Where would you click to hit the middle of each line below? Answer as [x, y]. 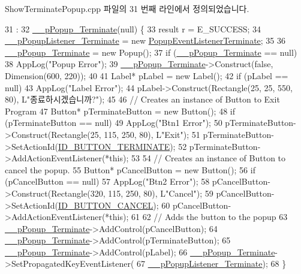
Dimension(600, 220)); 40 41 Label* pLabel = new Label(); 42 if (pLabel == [147, 75]
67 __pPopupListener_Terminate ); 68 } [212, 264]
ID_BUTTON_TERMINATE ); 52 [123, 146]
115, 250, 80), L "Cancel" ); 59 [161, 193]
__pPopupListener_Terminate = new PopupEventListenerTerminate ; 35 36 [145, 40]
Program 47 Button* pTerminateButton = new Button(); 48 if [120, 111]
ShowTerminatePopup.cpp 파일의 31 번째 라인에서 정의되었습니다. [127, 8]
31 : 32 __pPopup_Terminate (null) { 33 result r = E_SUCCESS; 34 [133, 28]
